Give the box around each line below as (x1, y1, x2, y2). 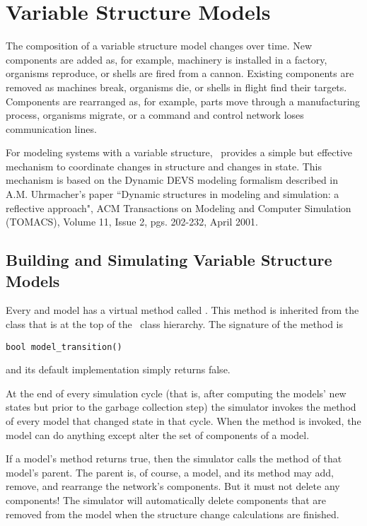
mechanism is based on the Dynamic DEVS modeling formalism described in (6, 173, 339, 187)
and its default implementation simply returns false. (6, 362, 231, 377)
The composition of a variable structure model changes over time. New (6, 38, 313, 53)
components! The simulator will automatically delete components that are (6, 493, 326, 508)
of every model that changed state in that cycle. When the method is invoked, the (6, 414, 361, 428)
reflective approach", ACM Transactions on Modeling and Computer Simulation (6, 200, 351, 215)
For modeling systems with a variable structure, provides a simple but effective (6, 145, 353, 160)
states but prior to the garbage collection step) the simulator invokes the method (6, 399, 356, 414)
